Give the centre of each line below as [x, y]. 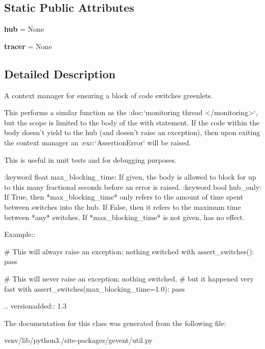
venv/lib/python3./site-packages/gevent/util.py [78, 340]
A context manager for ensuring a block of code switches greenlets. [109, 95]
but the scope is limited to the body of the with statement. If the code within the [132, 122]
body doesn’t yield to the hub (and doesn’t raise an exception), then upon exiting [132, 132]
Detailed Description [60, 73]
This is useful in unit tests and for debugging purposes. [90, 159]
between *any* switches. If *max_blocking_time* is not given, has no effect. [125, 217]
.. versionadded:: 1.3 [35, 306]
